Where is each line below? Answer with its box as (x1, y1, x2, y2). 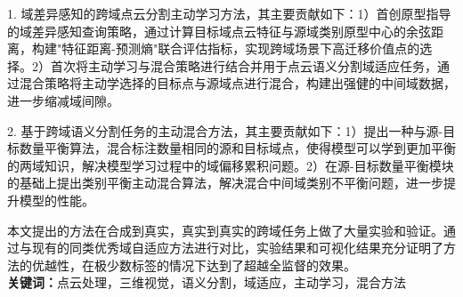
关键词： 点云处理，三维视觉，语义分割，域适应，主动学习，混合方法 (7, 273, 406, 292)
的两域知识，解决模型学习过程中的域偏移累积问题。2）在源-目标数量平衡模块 (7, 156, 454, 174)
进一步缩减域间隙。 (7, 91, 119, 109)
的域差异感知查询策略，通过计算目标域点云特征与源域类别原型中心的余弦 (7, 21, 431, 40)
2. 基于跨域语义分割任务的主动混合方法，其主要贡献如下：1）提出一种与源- (7, 121, 443, 140)
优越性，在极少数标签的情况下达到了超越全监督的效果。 (31, 255, 356, 274)
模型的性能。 (19, 190, 94, 209)
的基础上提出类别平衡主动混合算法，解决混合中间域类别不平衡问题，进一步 (7, 173, 443, 192)
